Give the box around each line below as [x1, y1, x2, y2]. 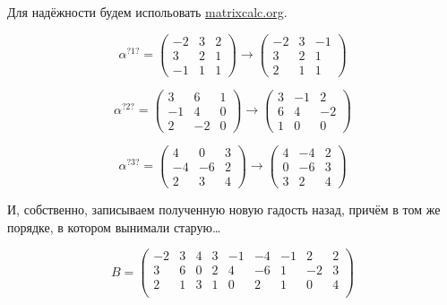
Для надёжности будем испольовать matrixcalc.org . [7, 3, 288, 21]
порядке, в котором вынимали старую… [7, 217, 221, 236]
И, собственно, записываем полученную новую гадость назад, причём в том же [7, 200, 441, 219]
